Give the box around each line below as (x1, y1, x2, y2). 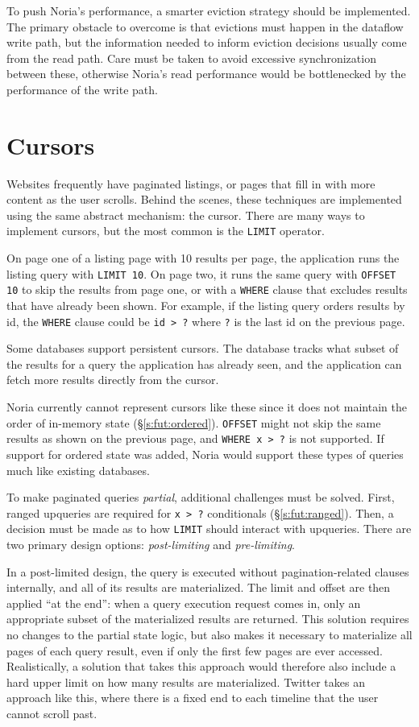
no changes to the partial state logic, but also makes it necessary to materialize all (6, 626, 413, 643)
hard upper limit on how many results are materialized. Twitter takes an (6, 673, 365, 690)
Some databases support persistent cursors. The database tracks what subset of (6, 340, 399, 357)
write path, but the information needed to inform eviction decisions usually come (6, 34, 407, 51)
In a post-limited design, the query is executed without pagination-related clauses (6, 563, 409, 580)
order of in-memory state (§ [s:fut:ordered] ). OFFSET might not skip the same (6, 414, 381, 431)
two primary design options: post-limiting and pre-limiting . (6, 536, 296, 553)
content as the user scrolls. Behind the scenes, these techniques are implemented (6, 191, 402, 208)
